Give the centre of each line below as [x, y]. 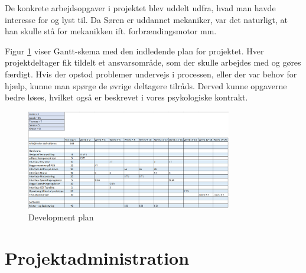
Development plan [61, 217]
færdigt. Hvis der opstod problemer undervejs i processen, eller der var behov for [151, 74]
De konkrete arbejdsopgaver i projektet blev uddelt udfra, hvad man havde [140, 8]
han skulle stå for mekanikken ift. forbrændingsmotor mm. [111, 31]
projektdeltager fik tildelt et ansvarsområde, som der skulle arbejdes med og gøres [153, 62]
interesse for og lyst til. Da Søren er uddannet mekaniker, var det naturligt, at [147, 19]
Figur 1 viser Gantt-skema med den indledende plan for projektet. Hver [134, 51]
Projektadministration [97, 257]
